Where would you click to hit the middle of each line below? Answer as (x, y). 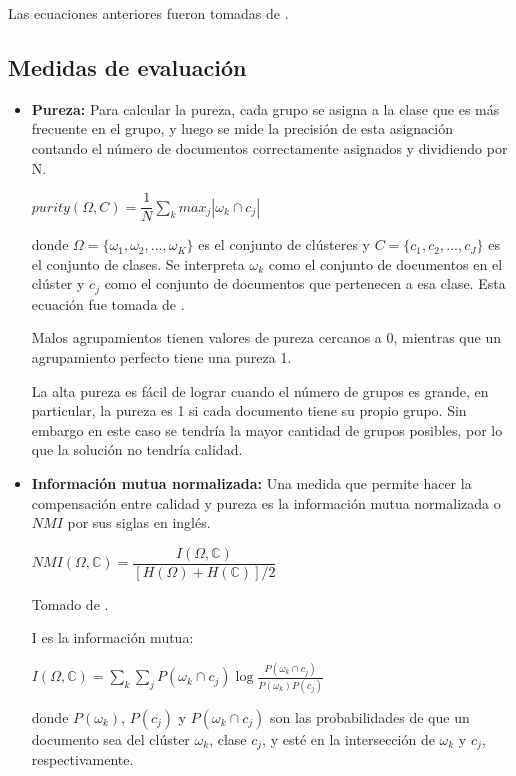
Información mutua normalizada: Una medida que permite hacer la (251, 483)
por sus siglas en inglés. (139, 522)
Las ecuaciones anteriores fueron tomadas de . (148, 13)
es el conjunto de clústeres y (284, 244)
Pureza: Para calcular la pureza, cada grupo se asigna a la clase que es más (265, 108)
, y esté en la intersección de (348, 738)
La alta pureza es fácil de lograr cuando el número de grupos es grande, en (260, 390)
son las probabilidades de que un (369, 716)
